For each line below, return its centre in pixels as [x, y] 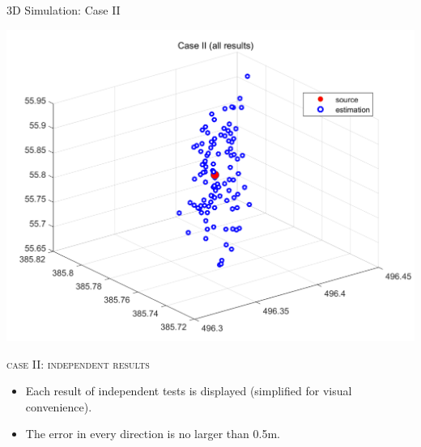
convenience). [59, 406]
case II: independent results [78, 363]
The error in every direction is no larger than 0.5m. [153, 434]
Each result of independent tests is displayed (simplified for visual [189, 391]
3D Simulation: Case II [64, 10]
